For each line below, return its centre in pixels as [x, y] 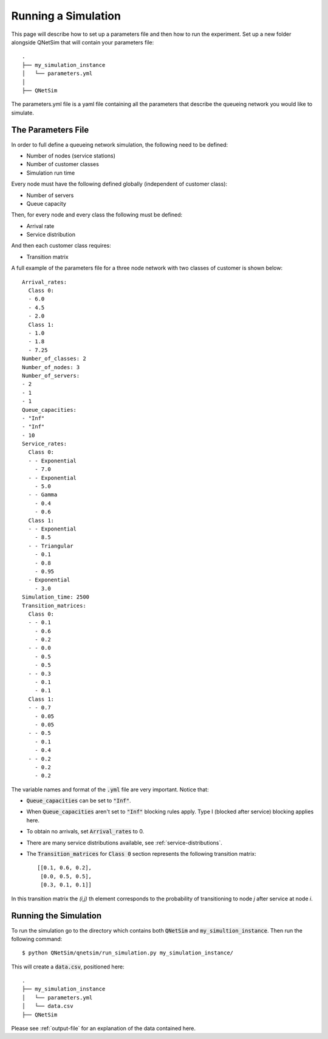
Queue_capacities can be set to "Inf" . [79, 801]
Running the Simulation [56, 916]
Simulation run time [51, 173]
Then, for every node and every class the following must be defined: [97, 215]
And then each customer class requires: [61, 246]
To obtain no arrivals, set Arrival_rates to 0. [85, 832]
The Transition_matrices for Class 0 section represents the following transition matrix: [141, 854]
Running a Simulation [66, 16]
